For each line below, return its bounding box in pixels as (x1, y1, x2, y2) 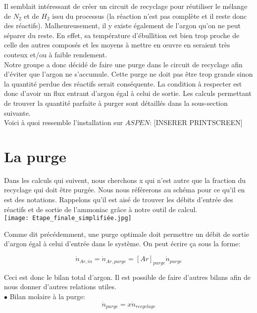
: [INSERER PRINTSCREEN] (150, 117, 243, 128)
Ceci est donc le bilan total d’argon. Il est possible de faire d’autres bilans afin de (4, 271, 251, 282)
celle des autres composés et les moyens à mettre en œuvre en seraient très (4, 40, 230, 50)
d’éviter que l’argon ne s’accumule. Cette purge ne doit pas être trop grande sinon (4, 69, 253, 79)
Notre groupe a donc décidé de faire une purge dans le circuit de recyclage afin (4, 59, 243, 69)
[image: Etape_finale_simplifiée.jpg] (4, 215, 132, 222)
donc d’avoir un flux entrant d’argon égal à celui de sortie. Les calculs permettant (4, 88, 252, 98)
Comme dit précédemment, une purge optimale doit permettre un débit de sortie (4, 228, 249, 239)
